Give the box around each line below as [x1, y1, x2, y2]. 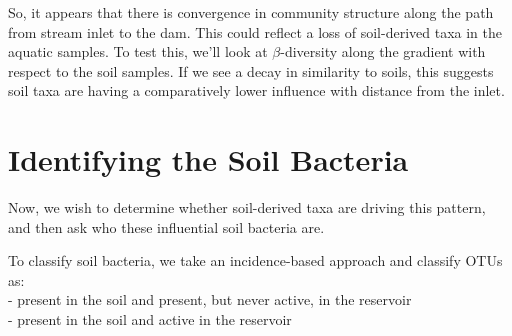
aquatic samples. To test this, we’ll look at [8, 41, 268, 62]
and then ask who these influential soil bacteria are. [8, 216, 325, 237]
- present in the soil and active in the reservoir [8, 309, 292, 330]
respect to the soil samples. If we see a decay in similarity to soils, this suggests [8, 60, 494, 81]
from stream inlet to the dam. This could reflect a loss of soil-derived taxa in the [8, 21, 503, 42]
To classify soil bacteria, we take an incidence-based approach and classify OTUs [8, 250, 503, 271]
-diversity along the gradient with [280, 41, 486, 62]
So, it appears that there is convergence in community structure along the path [8, 2, 494, 22]
